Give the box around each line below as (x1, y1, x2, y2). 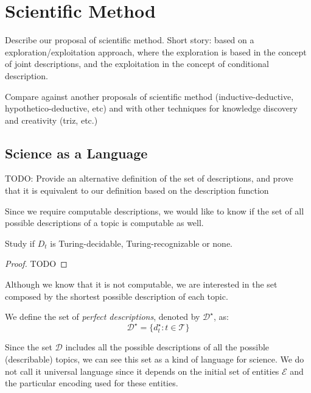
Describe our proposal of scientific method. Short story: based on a (5, 34, 254, 46)
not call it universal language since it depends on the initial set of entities (5, 364, 279, 377)
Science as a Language (5, 143, 148, 162)
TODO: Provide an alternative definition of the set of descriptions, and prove (5, 172, 293, 185)
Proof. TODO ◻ (5, 257, 68, 270)
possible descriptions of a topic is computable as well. (5, 216, 204, 229)
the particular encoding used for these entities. (5, 377, 178, 389)
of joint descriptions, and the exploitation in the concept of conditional (5, 57, 269, 70)
